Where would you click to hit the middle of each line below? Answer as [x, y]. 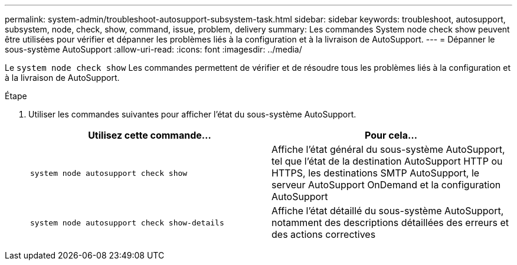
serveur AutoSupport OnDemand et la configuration [386, 185]
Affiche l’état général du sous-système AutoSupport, [388, 149]
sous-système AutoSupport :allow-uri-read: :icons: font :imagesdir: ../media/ [153, 49]
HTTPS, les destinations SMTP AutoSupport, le [376, 173]
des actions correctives [324, 234]
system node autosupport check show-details [127, 223]
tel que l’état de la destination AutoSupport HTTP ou [387, 161]
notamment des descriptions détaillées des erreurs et [390, 223]
